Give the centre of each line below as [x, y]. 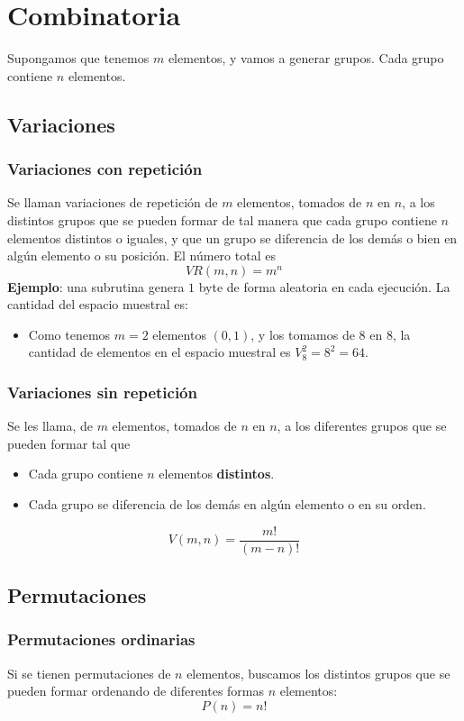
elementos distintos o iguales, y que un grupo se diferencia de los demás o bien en [232, 237]
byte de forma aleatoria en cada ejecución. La [324, 286]
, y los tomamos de [303, 334]
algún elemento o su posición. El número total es [141, 256]
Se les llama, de [50, 426]
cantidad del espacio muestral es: [98, 304]
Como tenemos [69, 334]
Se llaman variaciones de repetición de [113, 202]
